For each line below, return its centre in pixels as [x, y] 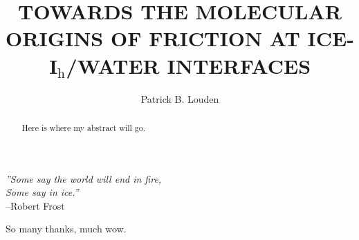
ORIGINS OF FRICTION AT [153, 38]
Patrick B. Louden [180, 98]
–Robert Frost [35, 205]
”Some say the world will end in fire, [84, 178]
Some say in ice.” [42, 192]
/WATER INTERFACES [188, 65]
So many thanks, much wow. [66, 229]
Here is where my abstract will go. [84, 127]
